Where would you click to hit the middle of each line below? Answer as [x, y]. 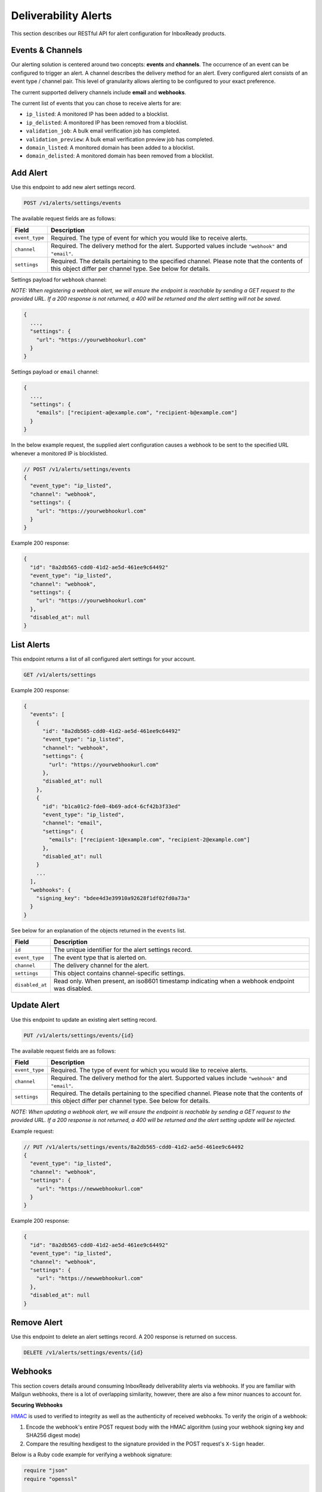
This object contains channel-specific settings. [120, 973]
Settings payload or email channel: [55, 372]
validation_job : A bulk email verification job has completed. [103, 131]
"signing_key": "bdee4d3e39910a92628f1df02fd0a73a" [113, 898]
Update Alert [35, 1005]
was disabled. [73, 989]
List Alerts [31, 645]
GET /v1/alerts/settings [60, 675]
